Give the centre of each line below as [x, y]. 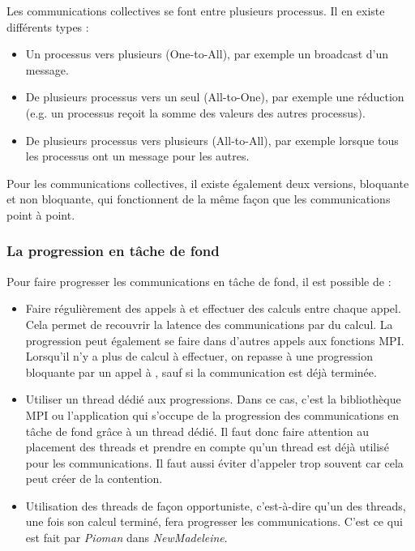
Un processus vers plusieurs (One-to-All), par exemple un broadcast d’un [207, 54]
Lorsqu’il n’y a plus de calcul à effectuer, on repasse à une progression [199, 356]
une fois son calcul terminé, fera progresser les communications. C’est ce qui [214, 521]
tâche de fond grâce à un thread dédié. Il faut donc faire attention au [197, 431]
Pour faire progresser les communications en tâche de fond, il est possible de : [199, 281]
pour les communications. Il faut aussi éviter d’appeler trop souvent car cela [214, 462]
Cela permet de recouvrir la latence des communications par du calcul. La [209, 324]
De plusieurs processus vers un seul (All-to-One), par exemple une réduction [215, 97]
